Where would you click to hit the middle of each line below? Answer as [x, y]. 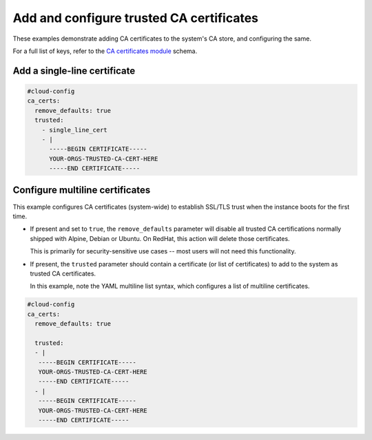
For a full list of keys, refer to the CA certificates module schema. [105, 51]
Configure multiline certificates [82, 190]
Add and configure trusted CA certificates [135, 18]
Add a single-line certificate [74, 71]
